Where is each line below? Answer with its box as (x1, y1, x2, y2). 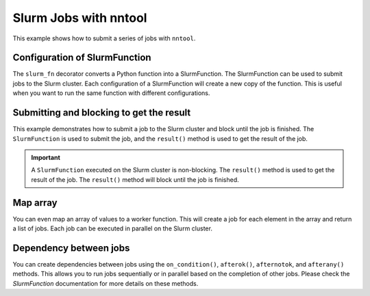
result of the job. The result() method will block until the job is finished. (31, 175, 239, 184)
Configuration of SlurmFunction (12, 52, 151, 64)
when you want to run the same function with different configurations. (12, 89, 210, 97)
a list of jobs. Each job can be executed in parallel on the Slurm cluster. (12, 224, 212, 232)
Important (31, 153, 61, 161)
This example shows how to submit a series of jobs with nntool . (12, 34, 196, 42)
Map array (12, 197, 58, 208)
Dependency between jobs (12, 242, 130, 254)
